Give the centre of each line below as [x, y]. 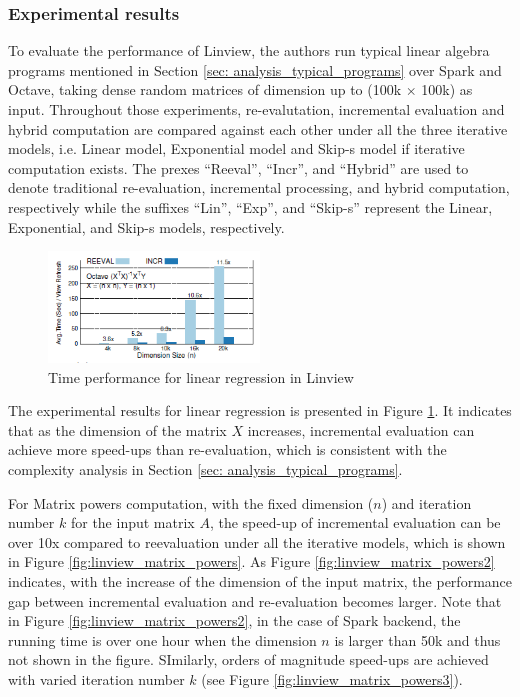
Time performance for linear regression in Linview [201, 376]
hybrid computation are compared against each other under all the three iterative [258, 128]
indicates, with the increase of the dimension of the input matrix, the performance [260, 581]
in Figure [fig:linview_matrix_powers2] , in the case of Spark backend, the [234, 620]
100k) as [447, 89]
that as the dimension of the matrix [117, 429]
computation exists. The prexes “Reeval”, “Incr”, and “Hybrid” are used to [238, 167]
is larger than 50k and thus [417, 639]
